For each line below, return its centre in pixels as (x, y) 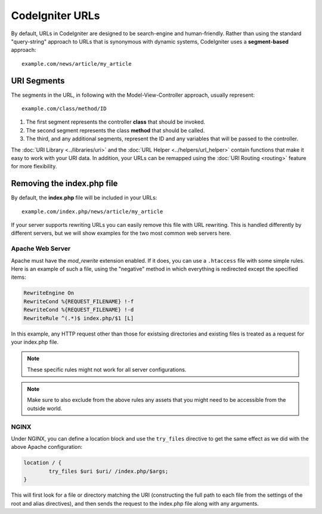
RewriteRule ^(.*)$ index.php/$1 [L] (79, 318)
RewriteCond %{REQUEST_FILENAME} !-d (79, 310)
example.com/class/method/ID (64, 109)
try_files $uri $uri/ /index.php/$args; (109, 471)
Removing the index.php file (64, 184)
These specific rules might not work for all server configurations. (107, 370)
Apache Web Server (41, 249)
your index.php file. (35, 342)
